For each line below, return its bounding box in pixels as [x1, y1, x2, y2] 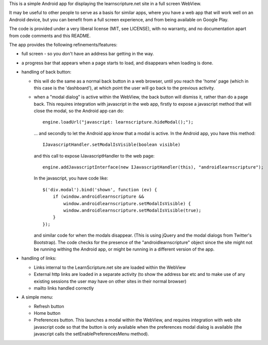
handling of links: [21, 255, 57, 261]
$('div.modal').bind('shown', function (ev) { [42, 187, 157, 192]
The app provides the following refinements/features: [9, 42, 118, 47]
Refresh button [34, 303, 64, 309]
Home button [34, 310, 61, 316]
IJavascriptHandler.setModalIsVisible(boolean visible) [42, 142, 181, 148]
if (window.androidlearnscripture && [52, 194, 144, 200]
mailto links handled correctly [34, 285, 94, 291]
